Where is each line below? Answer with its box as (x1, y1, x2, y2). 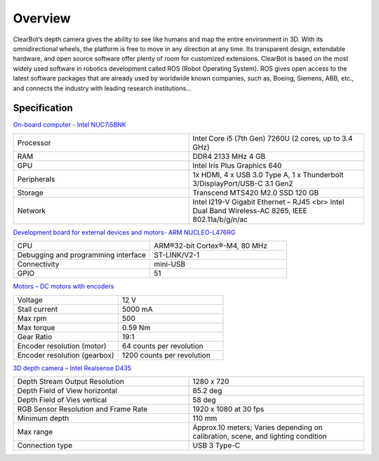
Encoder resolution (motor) (17, 340, 107, 350)
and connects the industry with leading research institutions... (13, 84, 192, 92)
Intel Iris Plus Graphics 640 (192, 160, 282, 170)
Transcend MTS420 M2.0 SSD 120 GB (192, 188, 319, 198)
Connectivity (17, 259, 60, 269)
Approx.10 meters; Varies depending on (192, 422, 323, 432)
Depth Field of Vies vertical (17, 394, 107, 404)
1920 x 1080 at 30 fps (192, 404, 265, 413)
